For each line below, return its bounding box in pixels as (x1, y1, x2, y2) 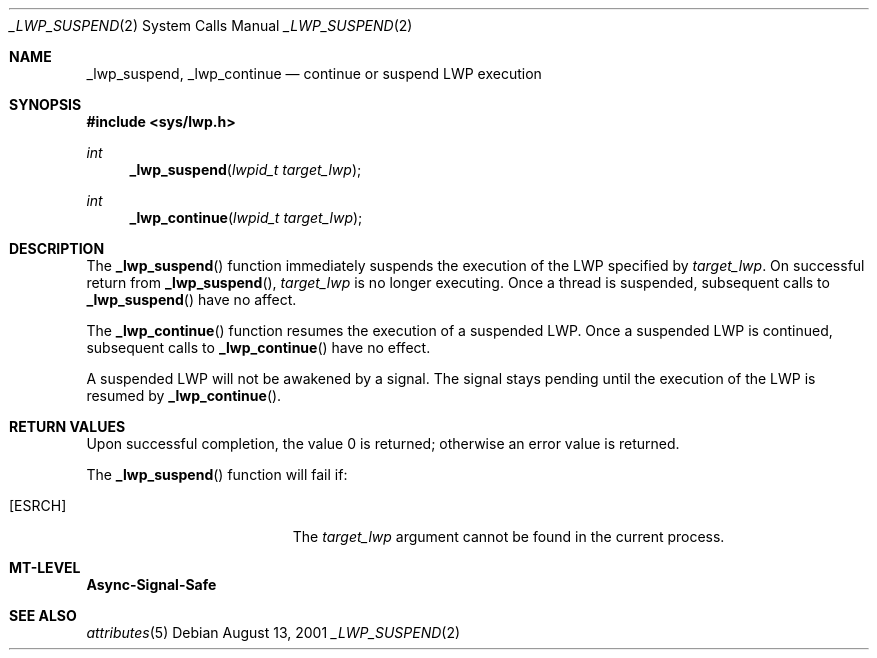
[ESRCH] (9, 497, 67, 514)
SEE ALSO (9, 607, 77, 624)
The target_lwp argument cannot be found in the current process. (292, 528, 725, 545)
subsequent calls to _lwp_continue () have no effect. (86, 339, 431, 356)
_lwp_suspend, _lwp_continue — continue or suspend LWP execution (86, 65, 542, 82)
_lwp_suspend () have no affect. (86, 291, 297, 308)
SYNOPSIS (9, 96, 82, 113)
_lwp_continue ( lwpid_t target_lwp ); (129, 209, 363, 226)
